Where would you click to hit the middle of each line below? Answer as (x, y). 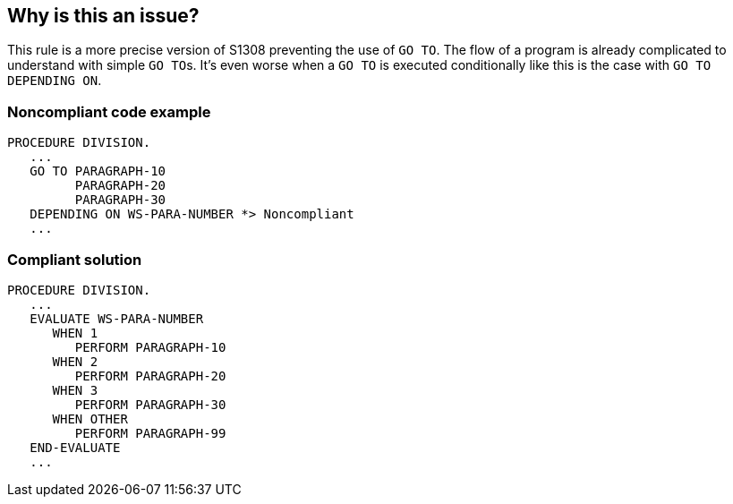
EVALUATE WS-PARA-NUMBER (117, 318)
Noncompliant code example (109, 111)
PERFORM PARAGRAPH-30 (150, 404)
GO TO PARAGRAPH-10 (98, 171)
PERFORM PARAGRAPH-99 (150, 433)
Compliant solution (75, 259)
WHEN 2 (75, 361)
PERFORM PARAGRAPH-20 (150, 376)
